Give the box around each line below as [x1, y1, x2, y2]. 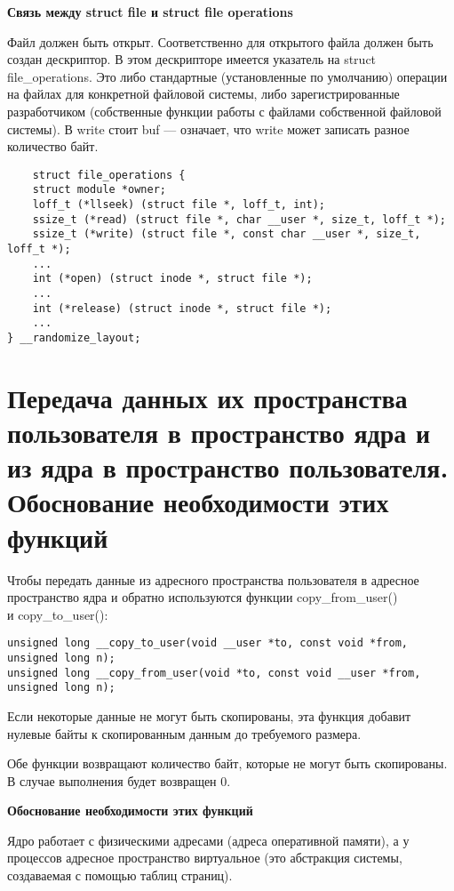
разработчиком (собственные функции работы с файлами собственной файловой [7, 101, 442, 120]
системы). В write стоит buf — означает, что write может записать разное [7, 119, 410, 138]
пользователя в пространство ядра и [7, 414, 431, 450]
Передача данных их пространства [7, 379, 408, 415]
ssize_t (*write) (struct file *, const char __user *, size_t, [32, 228, 421, 241]
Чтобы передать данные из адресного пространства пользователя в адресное [7, 570, 419, 589]
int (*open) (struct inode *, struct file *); [32, 272, 313, 285]
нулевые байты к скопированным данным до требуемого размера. [7, 724, 362, 742]
